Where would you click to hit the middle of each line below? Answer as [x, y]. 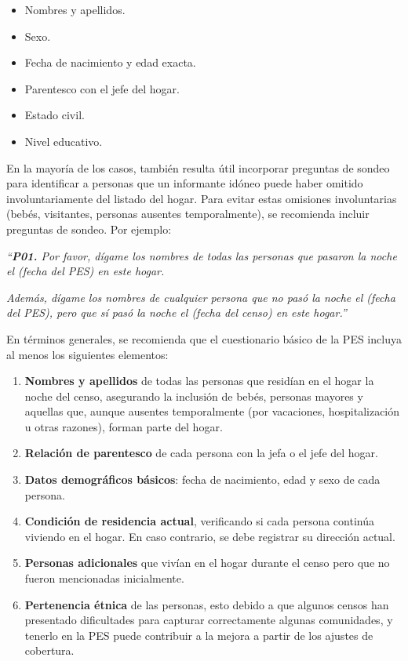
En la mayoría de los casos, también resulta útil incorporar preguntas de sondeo [198, 167]
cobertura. [49, 650]
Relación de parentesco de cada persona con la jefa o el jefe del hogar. [202, 453]
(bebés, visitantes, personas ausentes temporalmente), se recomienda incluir [188, 214]
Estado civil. [55, 115]
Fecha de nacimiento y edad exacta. [110, 62]
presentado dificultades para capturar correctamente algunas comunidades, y [209, 620]
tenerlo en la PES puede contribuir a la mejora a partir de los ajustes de [199, 635]
